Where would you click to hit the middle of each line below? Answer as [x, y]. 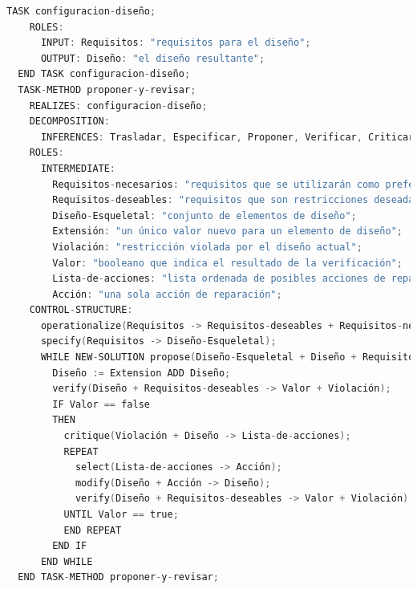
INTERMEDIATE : [78, 168]
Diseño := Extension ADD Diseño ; [142, 373]
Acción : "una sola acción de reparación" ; [167, 294]
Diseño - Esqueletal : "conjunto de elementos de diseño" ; [204, 215]
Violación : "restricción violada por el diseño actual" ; [207, 247]
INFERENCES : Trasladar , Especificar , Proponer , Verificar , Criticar [227, 137]
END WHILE [67, 561]
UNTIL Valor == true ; [121, 514]
